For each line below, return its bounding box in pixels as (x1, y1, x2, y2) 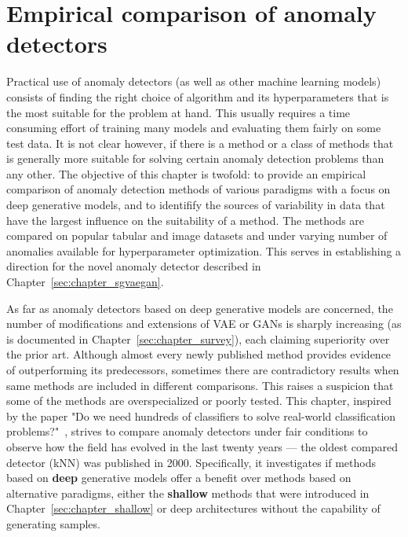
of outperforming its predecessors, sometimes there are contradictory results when (6, 362, 399, 377)
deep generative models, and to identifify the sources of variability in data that (6, 197, 385, 213)
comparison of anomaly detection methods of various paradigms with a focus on (6, 181, 391, 197)
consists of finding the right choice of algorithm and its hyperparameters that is (6, 88, 389, 105)
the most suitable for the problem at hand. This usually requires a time (6, 104, 351, 120)
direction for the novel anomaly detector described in (6, 258, 261, 274)
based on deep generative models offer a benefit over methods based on (6, 469, 352, 486)
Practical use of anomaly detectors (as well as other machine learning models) (6, 73, 381, 90)
